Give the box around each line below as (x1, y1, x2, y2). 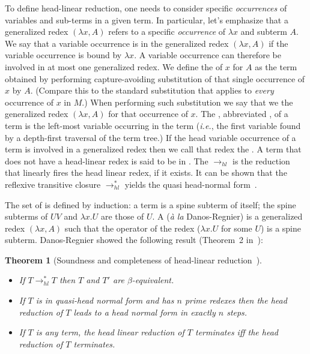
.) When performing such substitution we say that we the (82, 95, 293, 108)
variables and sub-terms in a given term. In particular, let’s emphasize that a (5, 13, 288, 26)
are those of (100, 210, 144, 223)
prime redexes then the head (184, 294, 287, 307)
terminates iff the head (195, 326, 278, 338)
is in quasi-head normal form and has (35, 294, 174, 307)
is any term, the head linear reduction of (35, 326, 184, 338)
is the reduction (232, 154, 290, 167)
